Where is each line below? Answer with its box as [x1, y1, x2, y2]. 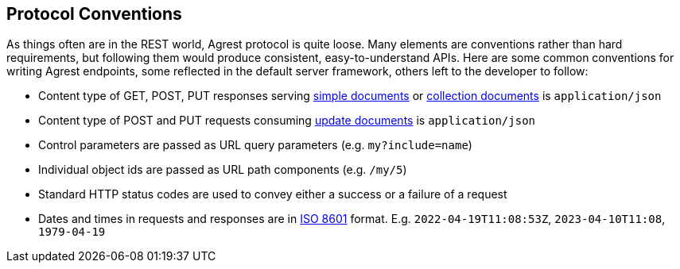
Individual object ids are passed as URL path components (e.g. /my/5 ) [38, 163, 407, 177]
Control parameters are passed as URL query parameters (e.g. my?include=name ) [38, 138, 472, 152]
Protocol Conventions [6, 4, 182, 24]
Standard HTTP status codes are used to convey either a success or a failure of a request [38, 187, 507, 202]
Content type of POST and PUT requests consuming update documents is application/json [38, 113, 535, 128]
